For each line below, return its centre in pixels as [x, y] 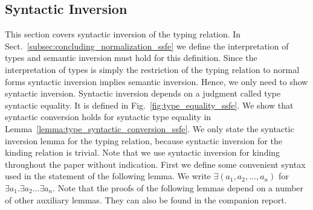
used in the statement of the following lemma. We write [108, 176]
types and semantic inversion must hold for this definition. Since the [131, 58]
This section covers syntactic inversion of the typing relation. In [123, 34]
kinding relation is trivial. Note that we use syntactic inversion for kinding [143, 152]
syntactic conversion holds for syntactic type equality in [108, 117]
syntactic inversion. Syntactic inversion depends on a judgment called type [143, 93]
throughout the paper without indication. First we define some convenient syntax [155, 164]
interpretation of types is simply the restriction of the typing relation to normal [152, 69]
